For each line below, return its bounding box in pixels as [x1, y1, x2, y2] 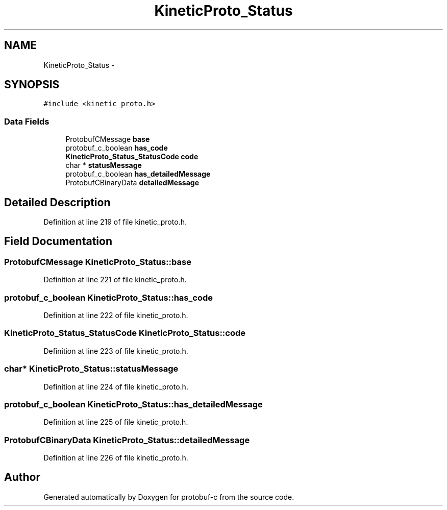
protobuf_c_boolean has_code [65, 143, 168, 153]
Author [4, 471, 40, 484]
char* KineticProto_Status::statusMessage [4, 363, 179, 374]
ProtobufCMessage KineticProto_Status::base [4, 256, 191, 267]
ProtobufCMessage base [65, 135, 150, 144]
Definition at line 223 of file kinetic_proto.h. [43, 346, 188, 355]
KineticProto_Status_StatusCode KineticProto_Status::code [4, 328, 246, 338]
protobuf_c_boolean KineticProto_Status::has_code [4, 292, 213, 303]
